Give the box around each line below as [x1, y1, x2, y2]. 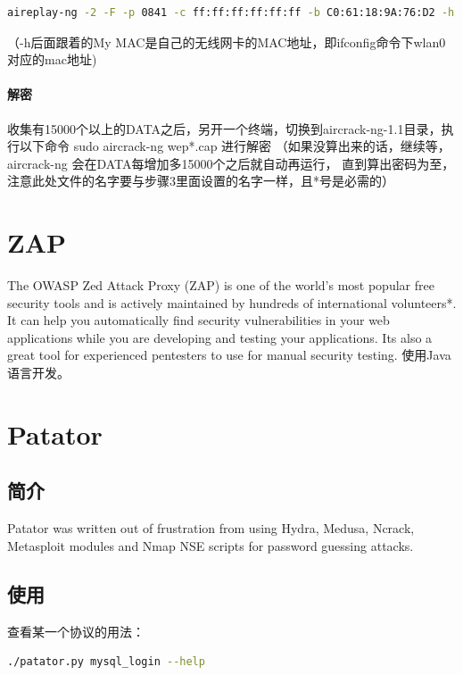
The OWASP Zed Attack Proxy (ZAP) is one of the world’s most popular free [7, 276, 434, 295]
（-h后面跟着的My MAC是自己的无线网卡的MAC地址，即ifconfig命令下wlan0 [7, 32, 446, 51]
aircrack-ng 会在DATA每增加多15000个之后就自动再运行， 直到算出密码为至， [7, 154, 455, 172]
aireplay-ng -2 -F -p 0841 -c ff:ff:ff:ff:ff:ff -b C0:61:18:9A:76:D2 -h [7, 6, 455, 19]
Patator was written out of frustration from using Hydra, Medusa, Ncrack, [7, 519, 415, 537]
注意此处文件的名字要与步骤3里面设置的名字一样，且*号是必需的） [7, 171, 394, 190]
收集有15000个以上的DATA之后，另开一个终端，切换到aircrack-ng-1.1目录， [7, 119, 442, 137]
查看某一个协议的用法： [7, 621, 145, 640]
